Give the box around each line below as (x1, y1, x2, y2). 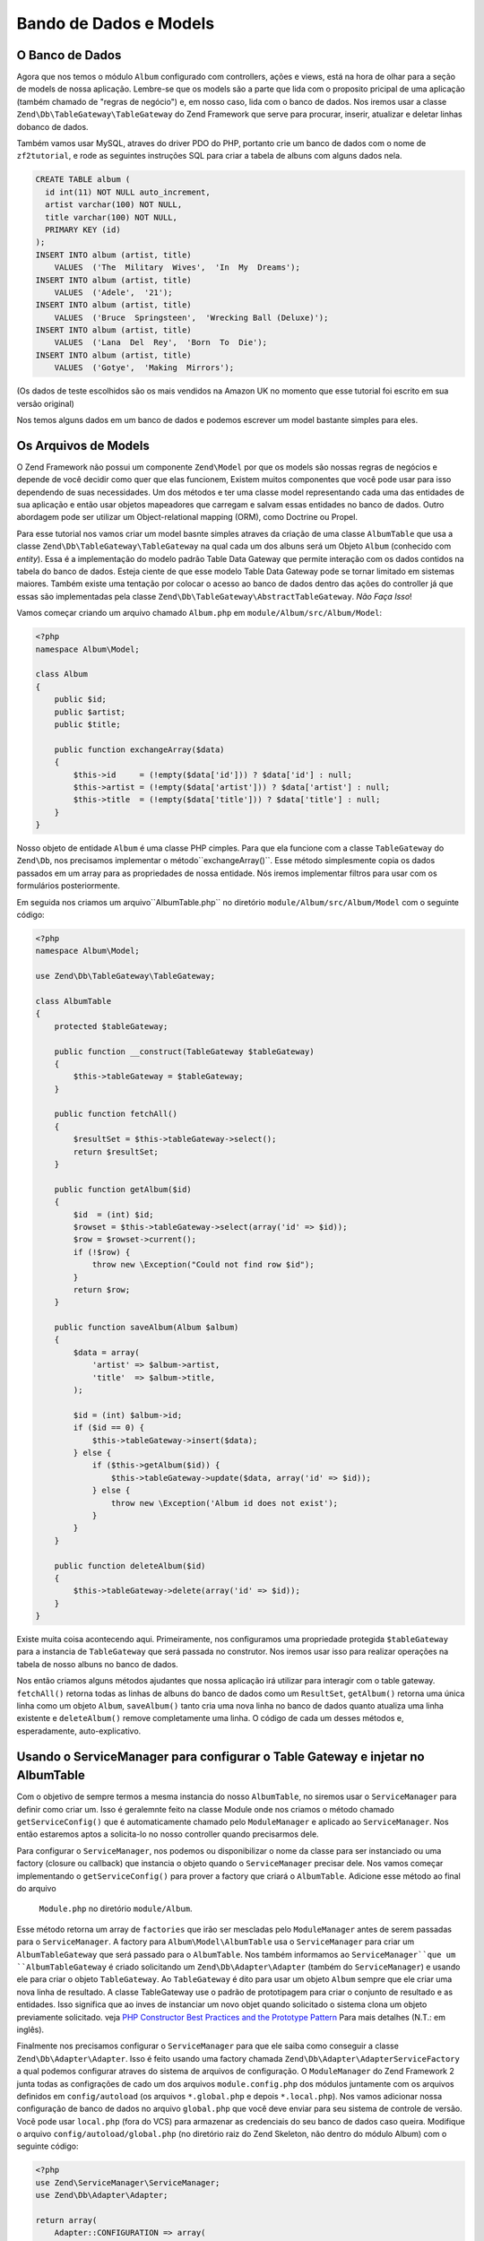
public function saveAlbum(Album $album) (54, 1322, 239, 1333)
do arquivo (16, 1883, 57, 1894)
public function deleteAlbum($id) (54, 1561, 206, 1570)
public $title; (54, 719, 121, 730)
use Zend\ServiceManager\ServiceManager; (35, 2177, 220, 2187)
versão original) (16, 398, 75, 409)
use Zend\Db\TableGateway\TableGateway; (35, 971, 215, 982)
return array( (35, 2215, 98, 2225)
